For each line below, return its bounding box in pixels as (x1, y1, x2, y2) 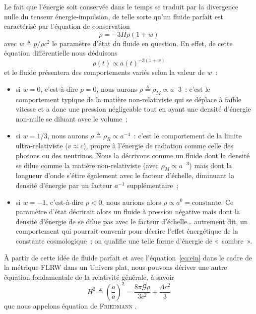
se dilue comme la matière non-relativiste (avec (15, 160, 159, 170)
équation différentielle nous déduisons (4, 48, 118, 58)
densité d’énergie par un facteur (15, 180, 113, 190)
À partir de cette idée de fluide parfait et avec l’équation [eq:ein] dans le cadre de (4, 252, 252, 262)
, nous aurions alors (102, 196, 161, 207)
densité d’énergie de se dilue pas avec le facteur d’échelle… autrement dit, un (15, 216, 248, 226)
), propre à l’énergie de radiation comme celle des (83, 140, 233, 151)
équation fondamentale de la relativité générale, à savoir (4, 271, 174, 282)
